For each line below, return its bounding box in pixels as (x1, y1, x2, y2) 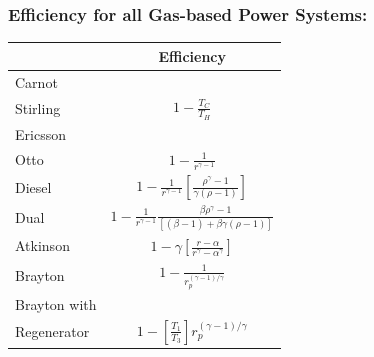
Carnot (15, 71, 58, 92)
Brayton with (15, 293, 97, 314)
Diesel (15, 176, 52, 197)
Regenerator (15, 321, 90, 342)
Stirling (15, 97, 61, 118)
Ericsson (15, 123, 66, 144)
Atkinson (15, 235, 70, 256)
